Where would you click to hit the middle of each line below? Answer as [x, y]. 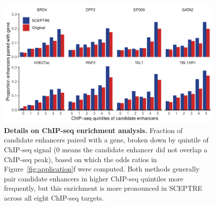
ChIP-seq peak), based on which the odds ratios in [81, 159]
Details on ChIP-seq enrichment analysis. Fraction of [93, 130]
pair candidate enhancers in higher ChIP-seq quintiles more [94, 178]
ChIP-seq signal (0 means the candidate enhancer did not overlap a [106, 149]
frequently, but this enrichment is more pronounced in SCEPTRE [103, 188]
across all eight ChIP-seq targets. [54, 197]
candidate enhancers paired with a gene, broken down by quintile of [106, 140]
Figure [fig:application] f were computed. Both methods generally [102, 169]
